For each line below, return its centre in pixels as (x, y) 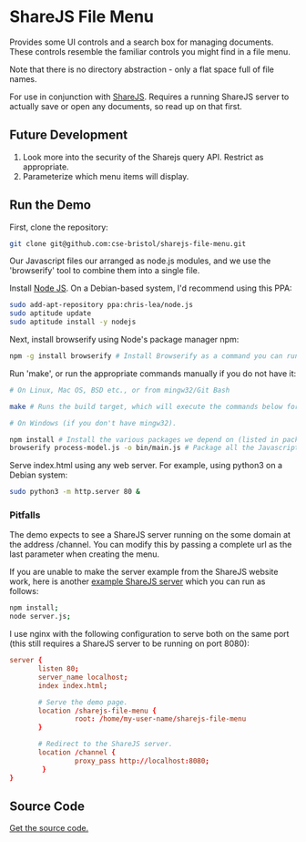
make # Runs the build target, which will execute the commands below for (154, 406)
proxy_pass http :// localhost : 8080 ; (142, 761)
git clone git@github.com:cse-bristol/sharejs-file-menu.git (128, 243)
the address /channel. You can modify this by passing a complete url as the (151, 545)
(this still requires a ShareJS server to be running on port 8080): (130, 643)
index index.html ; (72, 685)
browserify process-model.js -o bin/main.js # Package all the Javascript (154, 448)
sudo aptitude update (51, 313)
